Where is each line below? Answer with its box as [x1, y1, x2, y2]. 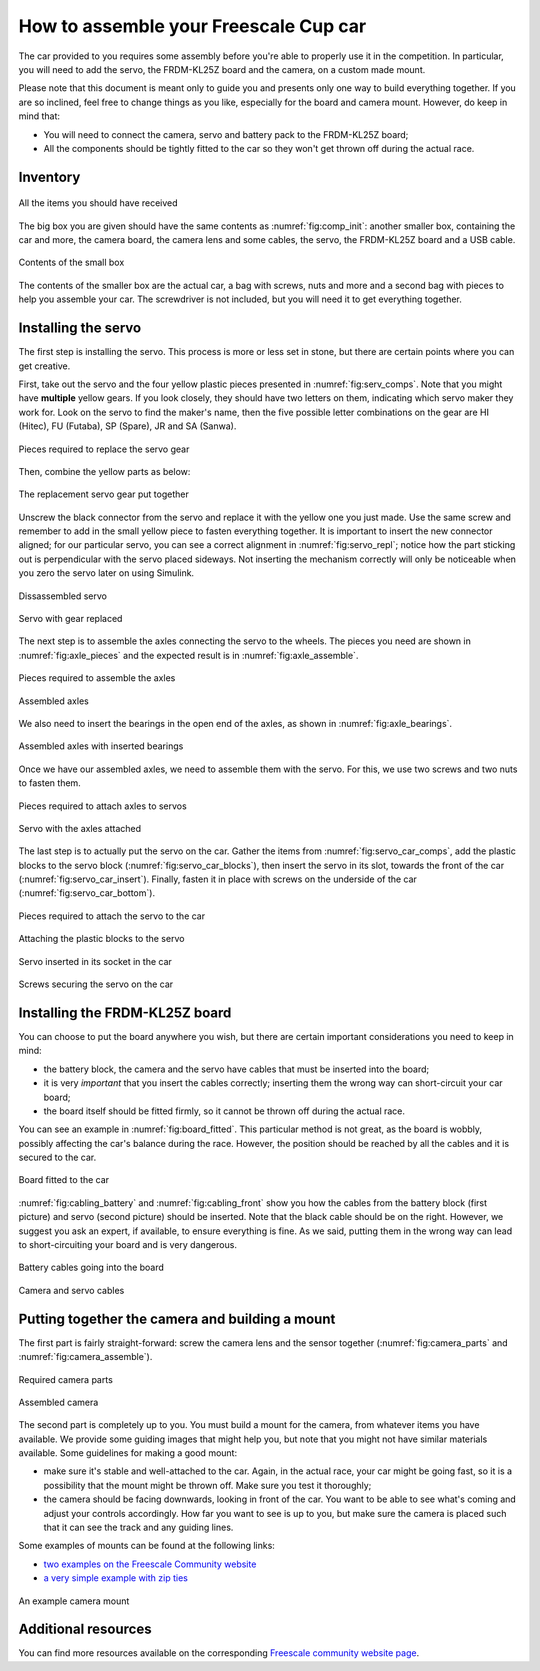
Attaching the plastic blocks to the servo [18, 933, 185, 945]
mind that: [18, 110, 60, 122]
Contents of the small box [18, 256, 125, 269]
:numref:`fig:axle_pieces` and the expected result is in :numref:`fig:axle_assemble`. [18, 649, 359, 661]
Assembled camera [18, 1396, 99, 1408]
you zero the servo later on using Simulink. [18, 567, 195, 579]
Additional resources [18, 1621, 152, 1638]
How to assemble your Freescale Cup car [18, 15, 367, 37]
